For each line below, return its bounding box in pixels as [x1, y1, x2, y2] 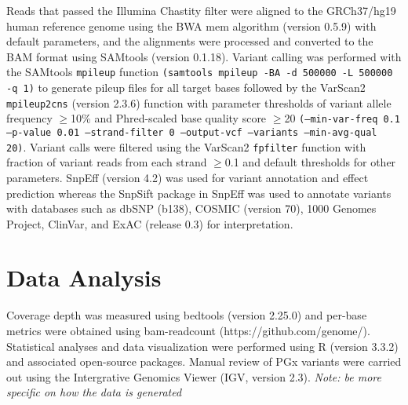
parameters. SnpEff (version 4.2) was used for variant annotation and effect [6, 169, 369, 185]
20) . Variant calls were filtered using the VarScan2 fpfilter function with [6, 138, 366, 155]
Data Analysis [6, 261, 162, 294]
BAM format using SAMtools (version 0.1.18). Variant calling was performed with [6, 48, 402, 64]
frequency [6, 110, 53, 126]
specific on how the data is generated [6, 384, 182, 400]
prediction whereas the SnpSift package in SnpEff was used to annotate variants [6, 184, 392, 201]
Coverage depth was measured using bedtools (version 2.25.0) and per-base [6, 307, 367, 323]
